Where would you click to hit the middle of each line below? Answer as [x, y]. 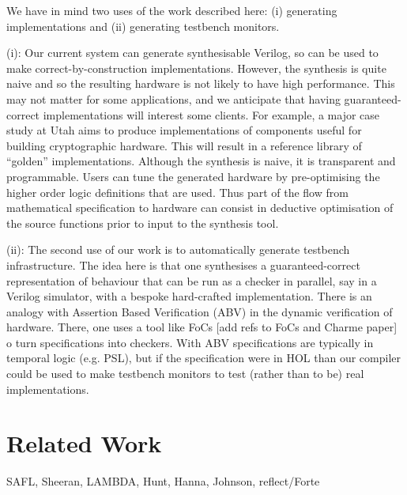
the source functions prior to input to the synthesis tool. [143, 223]
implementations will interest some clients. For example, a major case [211, 114]
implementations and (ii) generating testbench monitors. [143, 26]
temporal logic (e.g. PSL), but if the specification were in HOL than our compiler [203, 358]
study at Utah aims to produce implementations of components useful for [184, 130]
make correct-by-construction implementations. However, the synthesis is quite [196, 68]
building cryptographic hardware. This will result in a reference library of [184, 145]
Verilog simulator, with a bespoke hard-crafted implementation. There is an [189, 296]
